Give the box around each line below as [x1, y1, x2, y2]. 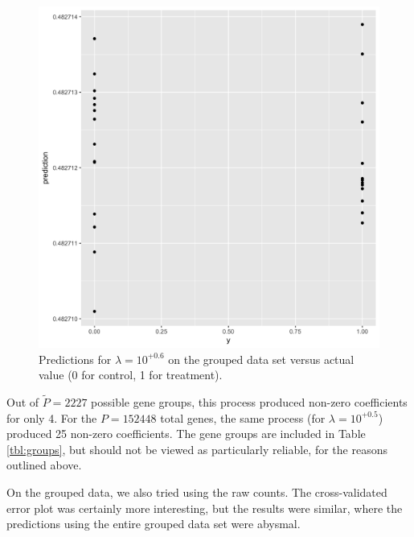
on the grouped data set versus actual [168, 350, 355, 367]
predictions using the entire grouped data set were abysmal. [6, 515, 301, 532]
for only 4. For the [6, 409, 97, 426]
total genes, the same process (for [160, 409, 326, 426]
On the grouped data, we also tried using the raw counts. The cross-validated [6, 483, 387, 500]
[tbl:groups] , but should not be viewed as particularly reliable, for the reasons [6, 440, 387, 457]
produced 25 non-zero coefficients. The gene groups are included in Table [6, 425, 366, 442]
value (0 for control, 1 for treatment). [39, 366, 223, 383]
